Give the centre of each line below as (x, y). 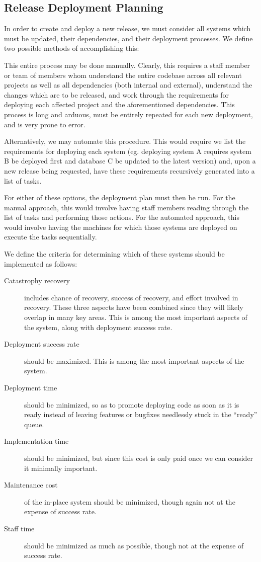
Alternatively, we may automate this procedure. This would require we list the (125, 141)
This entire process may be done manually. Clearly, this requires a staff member (127, 65)
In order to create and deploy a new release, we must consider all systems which (127, 28)
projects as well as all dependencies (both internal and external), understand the (128, 85)
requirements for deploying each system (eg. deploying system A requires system (128, 151)
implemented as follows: (41, 263)
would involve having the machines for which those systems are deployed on (121, 227)
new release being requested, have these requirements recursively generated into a (129, 170)
